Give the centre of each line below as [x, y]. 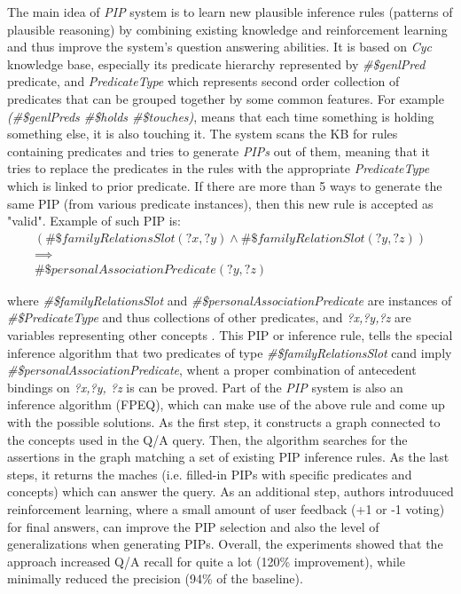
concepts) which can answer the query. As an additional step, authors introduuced [230, 491]
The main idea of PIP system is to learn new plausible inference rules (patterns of [230, 12]
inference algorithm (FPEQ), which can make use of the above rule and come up [226, 404]
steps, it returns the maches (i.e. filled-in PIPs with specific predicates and [210, 474]
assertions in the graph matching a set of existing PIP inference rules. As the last [228, 457]
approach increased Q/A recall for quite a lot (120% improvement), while [207, 561]
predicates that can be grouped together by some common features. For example [226, 98]
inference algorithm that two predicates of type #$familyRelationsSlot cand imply [230, 352]
